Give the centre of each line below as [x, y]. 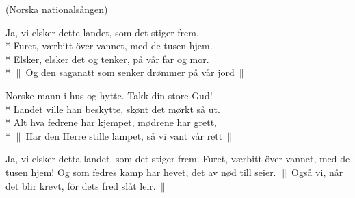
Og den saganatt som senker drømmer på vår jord [130, 72]
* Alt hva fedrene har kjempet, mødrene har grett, [111, 122]
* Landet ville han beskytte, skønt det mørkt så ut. [113, 109]
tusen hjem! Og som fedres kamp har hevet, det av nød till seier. [141, 172]
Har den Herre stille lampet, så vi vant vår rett [124, 135]
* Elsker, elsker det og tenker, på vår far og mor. [107, 59]
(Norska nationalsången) [57, 9]
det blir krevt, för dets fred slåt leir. [81, 185]
